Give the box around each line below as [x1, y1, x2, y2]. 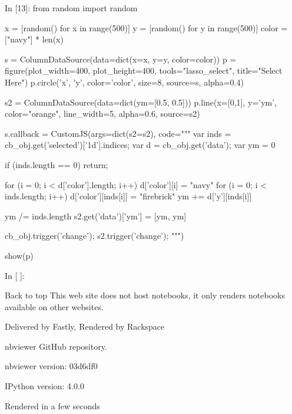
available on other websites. [5, 300, 104, 313]
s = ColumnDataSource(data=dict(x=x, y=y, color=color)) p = [5, 52, 237, 65]
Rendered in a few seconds [5, 399, 100, 412]
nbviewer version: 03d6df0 [5, 360, 98, 372]
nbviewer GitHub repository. [5, 340, 107, 352]
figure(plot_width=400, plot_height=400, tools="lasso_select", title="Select [5, 64, 283, 77]
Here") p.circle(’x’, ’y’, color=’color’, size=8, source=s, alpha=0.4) [5, 75, 244, 88]
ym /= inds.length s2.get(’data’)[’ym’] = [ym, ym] [5, 209, 187, 222]
